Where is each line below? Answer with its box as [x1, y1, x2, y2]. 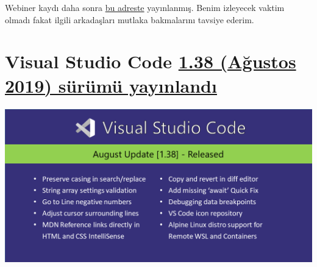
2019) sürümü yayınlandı [5, 73, 217, 98]
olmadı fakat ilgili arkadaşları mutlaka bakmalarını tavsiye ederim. [5, 13, 254, 26]
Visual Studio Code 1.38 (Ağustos [5, 49, 296, 74]
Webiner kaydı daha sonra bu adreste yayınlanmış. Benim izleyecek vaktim [5, 1, 285, 13]
